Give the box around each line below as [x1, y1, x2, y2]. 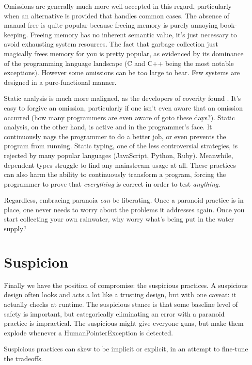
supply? [4, 223, 27, 234]
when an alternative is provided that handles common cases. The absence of [4, 10, 230, 20]
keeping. [4, 29, 28, 39]
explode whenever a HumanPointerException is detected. [4, 327, 173, 337]
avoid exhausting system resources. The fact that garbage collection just [4, 39, 218, 49]
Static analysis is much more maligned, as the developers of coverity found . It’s [4, 93, 241, 103]
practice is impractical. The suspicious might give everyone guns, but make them [4, 318, 244, 328]
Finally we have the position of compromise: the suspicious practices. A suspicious [4, 280, 248, 290]
